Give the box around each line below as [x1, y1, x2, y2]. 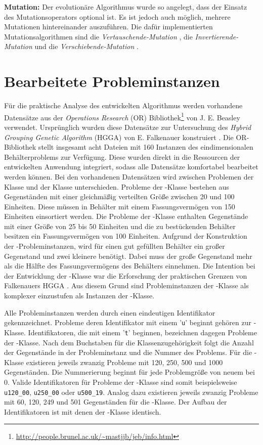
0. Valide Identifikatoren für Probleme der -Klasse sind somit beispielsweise [4, 376, 237, 387]
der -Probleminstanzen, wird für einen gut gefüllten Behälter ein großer [4, 241, 225, 251]
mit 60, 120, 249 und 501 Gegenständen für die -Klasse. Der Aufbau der [4, 396, 227, 407]
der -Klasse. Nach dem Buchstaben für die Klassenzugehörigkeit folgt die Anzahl [4, 337, 254, 347]
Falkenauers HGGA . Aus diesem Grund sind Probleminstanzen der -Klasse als [4, 280, 249, 291]
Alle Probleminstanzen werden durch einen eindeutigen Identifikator [4, 307, 215, 318]
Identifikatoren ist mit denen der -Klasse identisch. [4, 406, 161, 417]
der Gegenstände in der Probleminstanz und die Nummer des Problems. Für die [4, 347, 252, 358]
